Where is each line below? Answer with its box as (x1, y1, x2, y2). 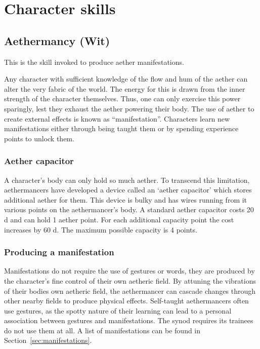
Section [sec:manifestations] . (4, 335, 92, 345)
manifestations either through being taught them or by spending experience (4, 123, 239, 134)
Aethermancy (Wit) (4, 32, 110, 48)
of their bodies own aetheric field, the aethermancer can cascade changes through (4, 285, 256, 296)
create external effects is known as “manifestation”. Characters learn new (4, 113, 230, 124)
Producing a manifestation (4, 246, 114, 258)
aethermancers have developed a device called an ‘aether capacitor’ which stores (4, 184, 252, 195)
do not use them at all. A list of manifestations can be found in (4, 325, 201, 335)
